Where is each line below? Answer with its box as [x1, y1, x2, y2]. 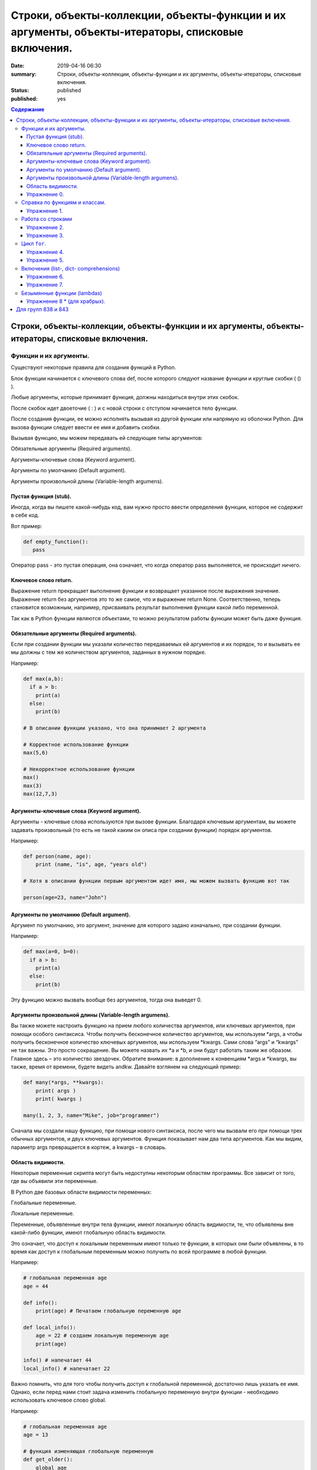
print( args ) [35, 1087, 76, 1094]
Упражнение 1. [26, 207, 63, 214]
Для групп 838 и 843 [16, 306, 69, 313]
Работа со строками [21, 215, 73, 223]
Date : [11, 62, 25, 69]
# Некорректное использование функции [23, 766, 135, 773]
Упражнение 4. [26, 248, 65, 255]
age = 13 [23, 1432, 49, 1438]
